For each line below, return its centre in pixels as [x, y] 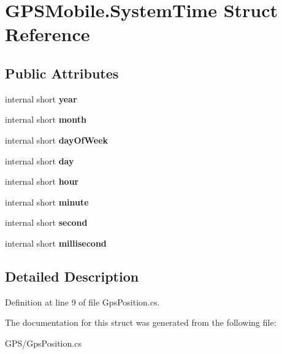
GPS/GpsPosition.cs [43, 343]
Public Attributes [62, 73]
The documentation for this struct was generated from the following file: [141, 322]
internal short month [46, 119]
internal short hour [42, 181]
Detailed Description [72, 276]
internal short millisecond [56, 243]
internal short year [41, 98]
